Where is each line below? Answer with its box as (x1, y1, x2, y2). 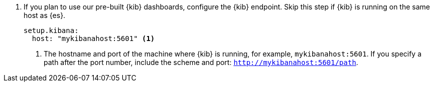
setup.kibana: (24, 26, 79, 34)
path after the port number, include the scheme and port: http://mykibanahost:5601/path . (44, 58, 358, 66)
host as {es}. (24, 11, 66, 19)
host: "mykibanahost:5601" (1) (32, 34, 155, 42)
